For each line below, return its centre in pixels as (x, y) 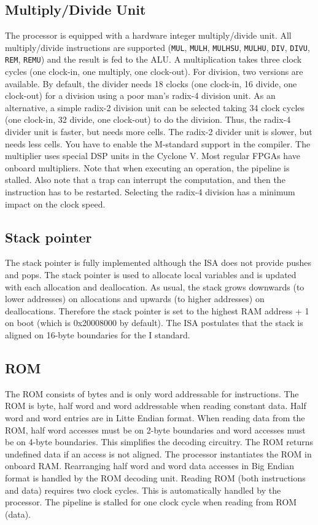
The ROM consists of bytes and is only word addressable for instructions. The (152, 393)
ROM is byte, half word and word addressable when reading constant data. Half (156, 406)
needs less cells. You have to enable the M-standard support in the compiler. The (158, 143)
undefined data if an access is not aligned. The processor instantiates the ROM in (158, 453)
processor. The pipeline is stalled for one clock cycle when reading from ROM (151, 502)
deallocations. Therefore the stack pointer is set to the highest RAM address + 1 (157, 310)
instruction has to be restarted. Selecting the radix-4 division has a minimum (150, 192)
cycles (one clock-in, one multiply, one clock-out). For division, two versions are (154, 72)
